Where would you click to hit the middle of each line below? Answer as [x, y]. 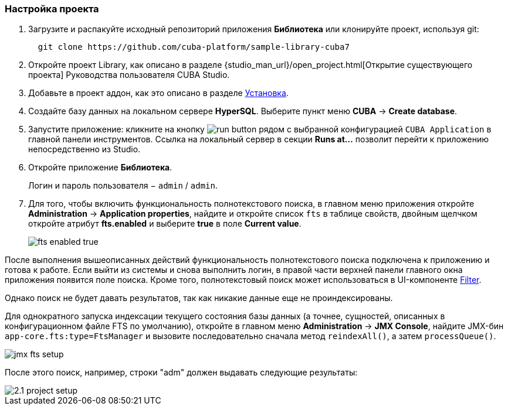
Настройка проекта [52, 9]
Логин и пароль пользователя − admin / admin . [123, 186]
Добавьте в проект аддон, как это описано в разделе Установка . [158, 93]
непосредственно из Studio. [84, 149]
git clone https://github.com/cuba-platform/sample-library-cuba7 [194, 47]
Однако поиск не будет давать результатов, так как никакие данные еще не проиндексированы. [199, 298]
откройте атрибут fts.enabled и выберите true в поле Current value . [165, 224]
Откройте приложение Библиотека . [100, 168]
